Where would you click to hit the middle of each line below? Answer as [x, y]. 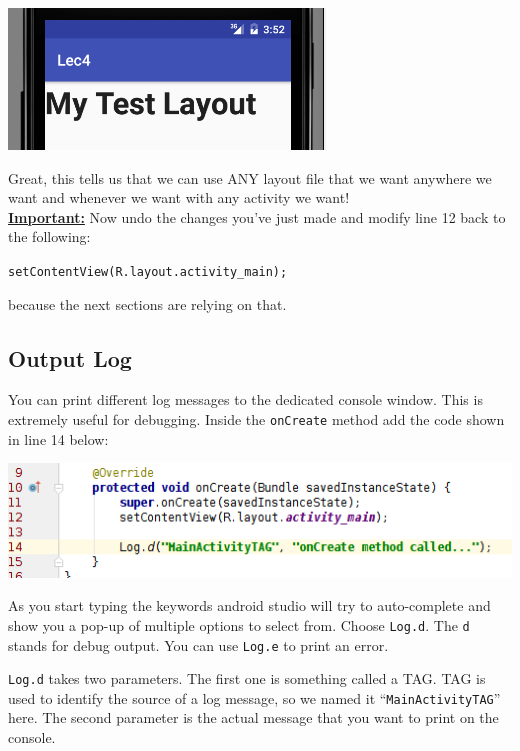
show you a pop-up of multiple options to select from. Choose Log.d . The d [239, 624]
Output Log [70, 357]
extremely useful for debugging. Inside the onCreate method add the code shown [256, 419]
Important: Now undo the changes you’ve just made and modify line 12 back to [257, 216]
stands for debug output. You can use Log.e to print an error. [198, 644]
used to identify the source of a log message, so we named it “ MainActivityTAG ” [254, 697]
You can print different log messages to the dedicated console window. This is [245, 399]
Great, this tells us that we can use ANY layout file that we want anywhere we [250, 177]
